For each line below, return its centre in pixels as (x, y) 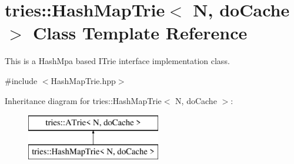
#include (21, 80)
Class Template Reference (140, 33)
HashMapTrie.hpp (83, 80)
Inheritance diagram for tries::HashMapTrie (83, 100)
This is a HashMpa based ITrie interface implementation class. (117, 61)
